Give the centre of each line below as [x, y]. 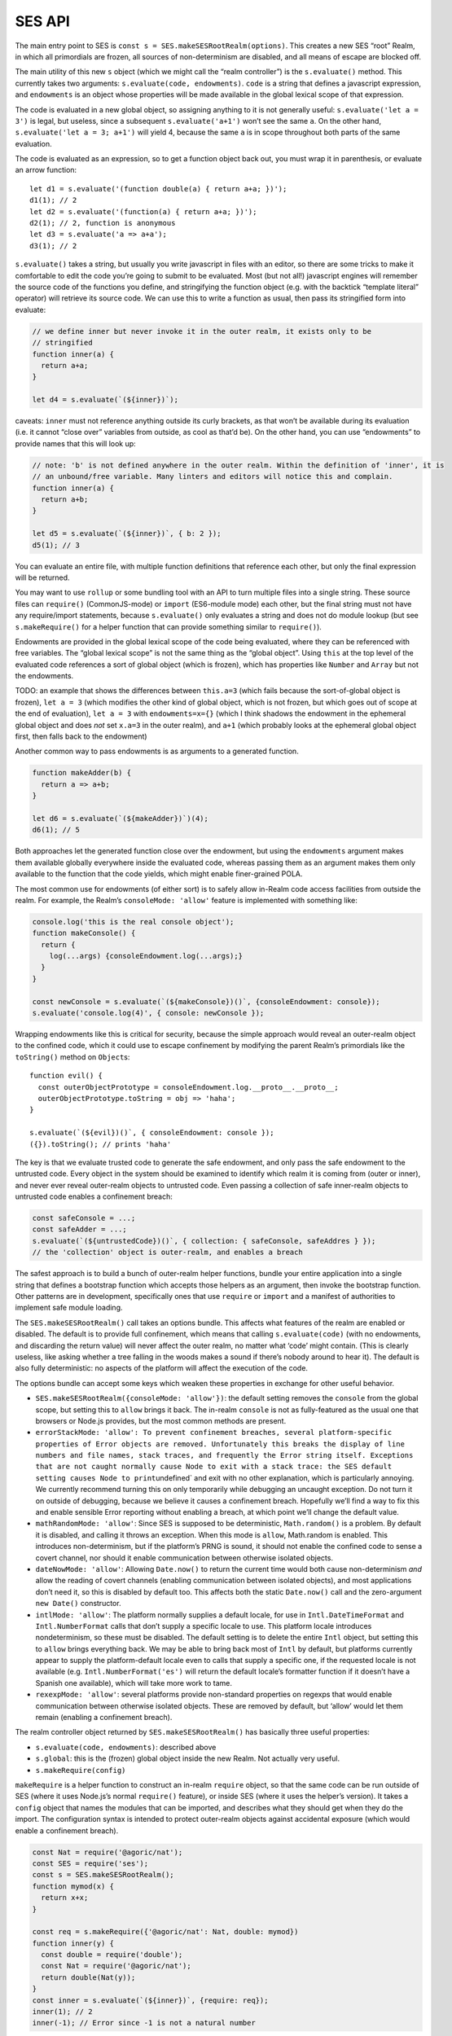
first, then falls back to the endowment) [81, 736]
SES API [43, 21]
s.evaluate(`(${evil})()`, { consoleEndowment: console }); [152, 1133]
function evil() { [66, 1076]
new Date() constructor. [78, 1604]
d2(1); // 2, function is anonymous [103, 223]
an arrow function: [46, 170]
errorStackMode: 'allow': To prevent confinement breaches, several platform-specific [214, 1433]
